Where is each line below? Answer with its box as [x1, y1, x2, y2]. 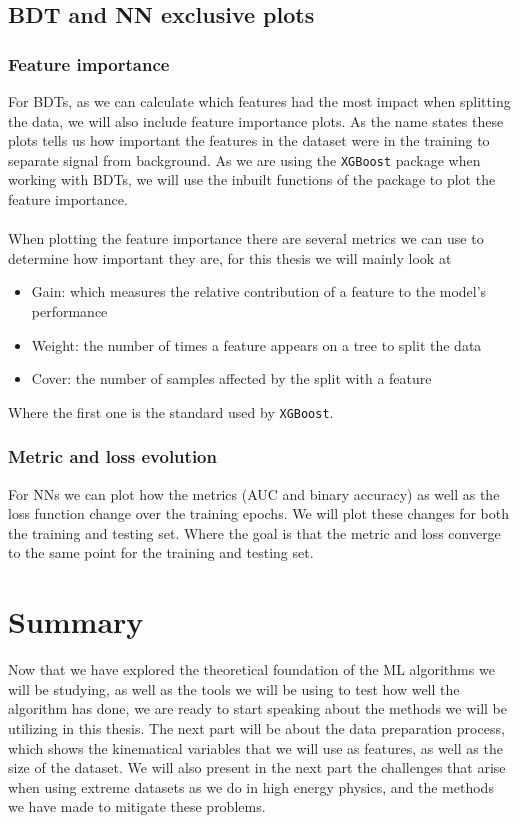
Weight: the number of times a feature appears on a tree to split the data [31, 334, 482, 355]
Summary [8, 601, 144, 642]
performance [31, 301, 108, 321]
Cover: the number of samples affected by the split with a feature [31, 368, 432, 389]
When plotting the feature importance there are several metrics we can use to [8, 228, 484, 249]
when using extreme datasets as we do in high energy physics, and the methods [8, 776, 494, 797]
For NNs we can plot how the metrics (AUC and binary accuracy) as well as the [8, 483, 500, 504]
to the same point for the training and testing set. [8, 542, 314, 563]
